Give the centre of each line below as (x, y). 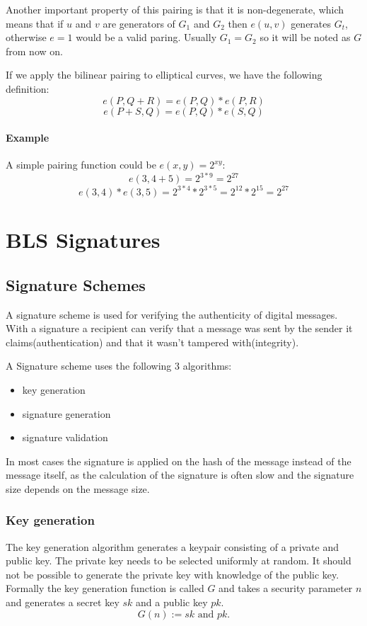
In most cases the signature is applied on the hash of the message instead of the (179, 461)
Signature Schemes (76, 284)
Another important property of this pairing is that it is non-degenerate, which (175, 9)
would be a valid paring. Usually (146, 37)
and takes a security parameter (286, 588)
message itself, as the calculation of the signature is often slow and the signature (180, 475)
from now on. (34, 51)
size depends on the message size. (78, 488)
